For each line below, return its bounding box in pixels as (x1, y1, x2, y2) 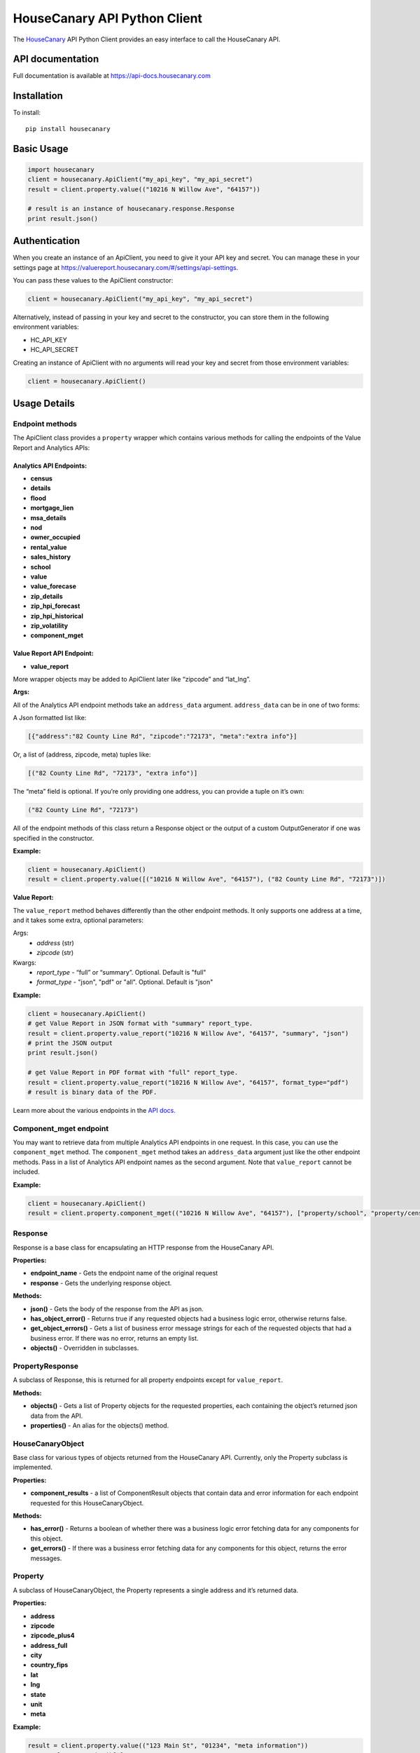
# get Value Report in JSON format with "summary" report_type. (27, 1020, 253, 1027)
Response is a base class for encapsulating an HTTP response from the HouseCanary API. (13, 1243, 274, 1252)
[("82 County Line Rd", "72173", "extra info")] (27, 769, 198, 778)
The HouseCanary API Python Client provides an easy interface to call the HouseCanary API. (13, 35, 281, 43)
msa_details (30, 513, 66, 522)
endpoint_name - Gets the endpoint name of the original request (30, 1269, 218, 1278)
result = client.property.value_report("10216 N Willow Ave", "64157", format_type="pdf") (27, 1078, 349, 1086)
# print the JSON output (27, 1038, 113, 1047)
